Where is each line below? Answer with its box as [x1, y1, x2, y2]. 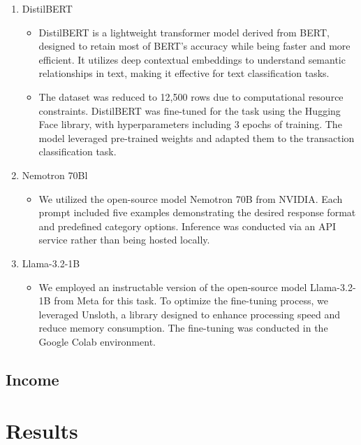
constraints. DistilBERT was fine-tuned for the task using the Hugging [38, 103, 341, 118]
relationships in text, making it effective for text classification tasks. [38, 66, 330, 80]
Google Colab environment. [38, 334, 156, 348]
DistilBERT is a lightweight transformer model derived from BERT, [38, 24, 330, 39]
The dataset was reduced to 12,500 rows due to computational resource [38, 89, 344, 104]
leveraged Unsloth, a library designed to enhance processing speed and [38, 306, 341, 321]
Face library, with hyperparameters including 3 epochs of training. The [38, 117, 342, 132]
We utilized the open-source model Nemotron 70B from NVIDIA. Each [38, 191, 343, 206]
